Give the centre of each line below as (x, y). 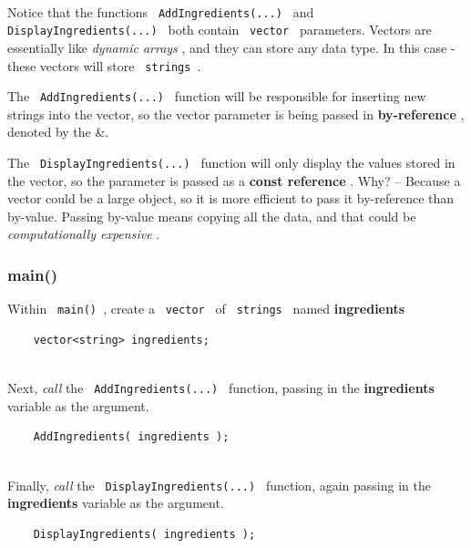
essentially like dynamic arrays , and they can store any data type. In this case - (231, 47)
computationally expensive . (84, 234)
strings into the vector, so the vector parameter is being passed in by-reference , (236, 114)
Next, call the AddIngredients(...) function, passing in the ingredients (221, 388)
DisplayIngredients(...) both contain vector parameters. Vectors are (220, 30)
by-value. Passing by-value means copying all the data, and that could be (212, 216)
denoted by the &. (58, 132)
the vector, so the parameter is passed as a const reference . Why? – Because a (234, 180)
